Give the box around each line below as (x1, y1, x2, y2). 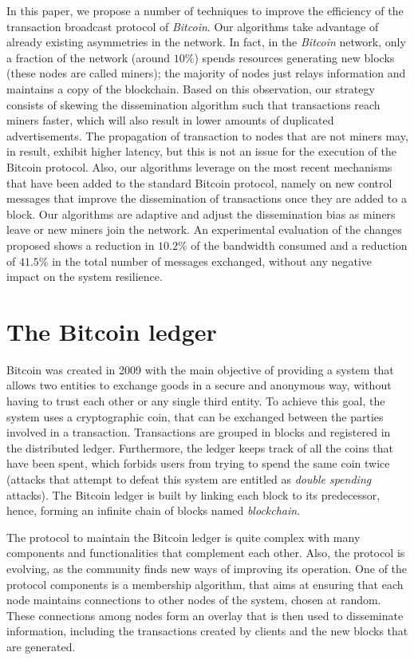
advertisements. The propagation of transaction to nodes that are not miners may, (6, 127, 408, 144)
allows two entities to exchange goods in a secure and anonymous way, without (6, 377, 392, 393)
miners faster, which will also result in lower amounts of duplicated (6, 112, 334, 128)
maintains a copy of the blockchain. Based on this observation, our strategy (6, 80, 375, 97)
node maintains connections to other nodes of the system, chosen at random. (6, 591, 381, 608)
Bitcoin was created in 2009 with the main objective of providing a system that (6, 361, 394, 377)
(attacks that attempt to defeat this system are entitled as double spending (6, 470, 372, 487)
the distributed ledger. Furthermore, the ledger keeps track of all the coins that (6, 439, 393, 456)
